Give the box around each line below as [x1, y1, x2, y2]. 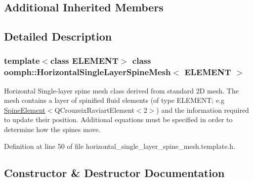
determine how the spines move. [4, 124, 101, 135]
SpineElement [4, 104, 45, 115]
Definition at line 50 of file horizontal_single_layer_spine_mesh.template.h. [4, 140, 235, 151]
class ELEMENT [50, 54, 119, 67]
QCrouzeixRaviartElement [54, 104, 134, 115]
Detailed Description [4, 29, 112, 44]
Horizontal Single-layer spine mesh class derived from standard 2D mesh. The [4, 85, 239, 95]
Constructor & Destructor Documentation [4, 165, 225, 180]
